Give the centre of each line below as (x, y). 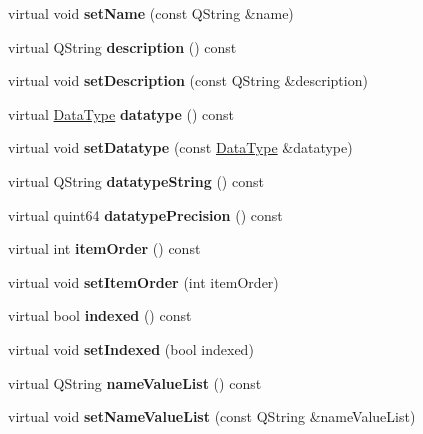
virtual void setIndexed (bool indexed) (131, 348)
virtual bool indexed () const (100, 315)
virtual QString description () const (122, 46)
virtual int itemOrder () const (104, 248)
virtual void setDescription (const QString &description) (188, 80)
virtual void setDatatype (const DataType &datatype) (180, 147)
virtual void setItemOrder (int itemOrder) (143, 281)
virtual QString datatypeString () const (136, 180)
